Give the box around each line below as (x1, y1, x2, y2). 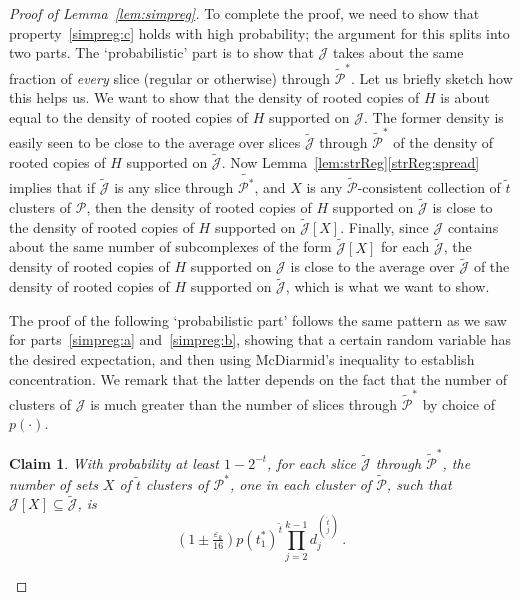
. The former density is (364, 106, 504, 127)
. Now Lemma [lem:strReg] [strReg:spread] (221, 151, 480, 172)
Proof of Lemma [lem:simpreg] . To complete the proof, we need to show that (9, 3, 480, 23)
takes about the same (333, 42, 464, 63)
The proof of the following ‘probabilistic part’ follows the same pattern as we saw (9, 309, 507, 330)
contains (447, 216, 499, 237)
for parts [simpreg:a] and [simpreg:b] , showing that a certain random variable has (9, 329, 512, 350)
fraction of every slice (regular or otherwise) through (9, 67, 331, 88)
